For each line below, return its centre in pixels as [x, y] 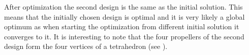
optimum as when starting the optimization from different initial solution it [122, 26]
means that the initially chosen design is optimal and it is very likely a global [124, 16]
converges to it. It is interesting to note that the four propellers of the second [124, 36]
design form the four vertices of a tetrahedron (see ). [86, 46]
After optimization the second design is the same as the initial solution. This [123, 7]
